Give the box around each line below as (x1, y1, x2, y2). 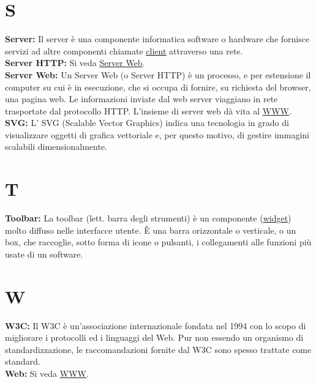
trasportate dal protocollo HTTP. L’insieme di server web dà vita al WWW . (5, 104, 292, 117)
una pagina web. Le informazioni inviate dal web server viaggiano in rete (5, 92, 278, 105)
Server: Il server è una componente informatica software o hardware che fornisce (5, 32, 310, 45)
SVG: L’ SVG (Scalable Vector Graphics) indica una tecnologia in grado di (5, 116, 289, 129)
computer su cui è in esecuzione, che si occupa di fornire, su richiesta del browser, (5, 80, 311, 93)
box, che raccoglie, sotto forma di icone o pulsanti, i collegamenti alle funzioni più (5, 236, 312, 248)
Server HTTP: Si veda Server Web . (5, 56, 145, 69)
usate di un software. (5, 247, 83, 260)
